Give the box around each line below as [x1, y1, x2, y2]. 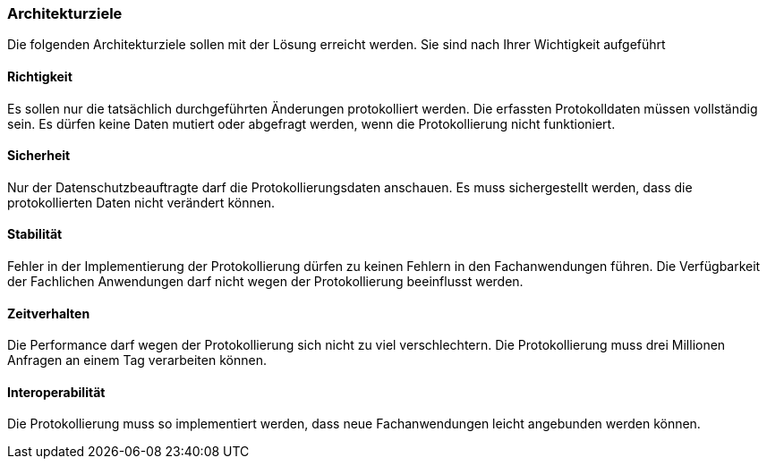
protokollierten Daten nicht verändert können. [7, 194, 276, 210]
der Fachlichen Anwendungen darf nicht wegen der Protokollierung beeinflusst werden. [7, 274, 524, 290]
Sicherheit [7, 148, 71, 164]
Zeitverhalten [7, 305, 90, 321]
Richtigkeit [7, 68, 72, 84]
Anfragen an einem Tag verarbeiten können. [7, 352, 267, 369]
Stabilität [7, 226, 63, 242]
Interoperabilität [7, 384, 106, 400]
